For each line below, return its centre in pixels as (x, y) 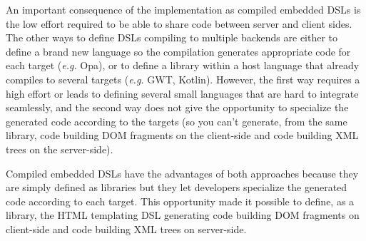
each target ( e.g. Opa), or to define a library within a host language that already (183, 65)
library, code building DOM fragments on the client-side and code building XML (182, 135)
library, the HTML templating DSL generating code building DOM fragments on (183, 215)
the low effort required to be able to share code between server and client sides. (179, 23)
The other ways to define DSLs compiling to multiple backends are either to (172, 37)
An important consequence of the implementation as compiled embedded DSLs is (183, 9)
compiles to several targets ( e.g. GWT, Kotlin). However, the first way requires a (183, 79)
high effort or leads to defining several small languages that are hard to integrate (182, 93)
